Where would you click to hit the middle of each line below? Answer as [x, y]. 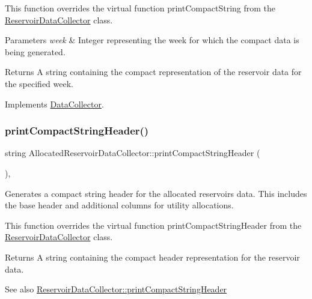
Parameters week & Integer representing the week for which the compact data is [152, 40]
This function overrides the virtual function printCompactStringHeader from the [153, 225]
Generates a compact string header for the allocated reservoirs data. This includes [156, 193]
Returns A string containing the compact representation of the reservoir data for [153, 72]
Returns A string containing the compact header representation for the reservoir [152, 257]
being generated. [35, 51]
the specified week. [39, 83]
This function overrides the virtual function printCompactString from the [140, 8]
